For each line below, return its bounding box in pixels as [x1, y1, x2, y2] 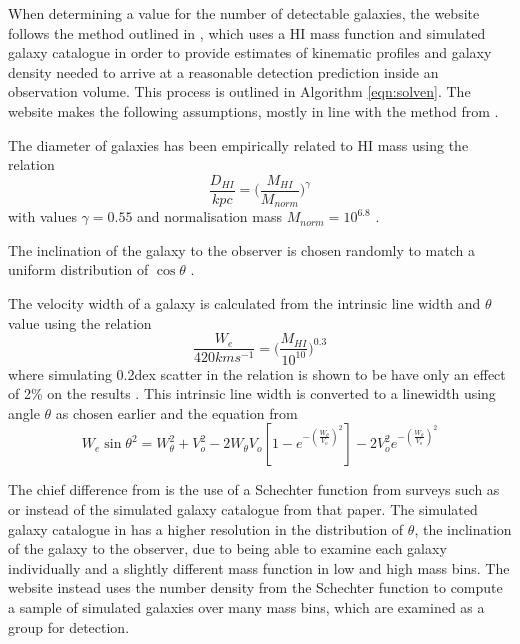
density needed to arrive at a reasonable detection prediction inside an [8, 61, 439, 82]
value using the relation [8, 312, 152, 333]
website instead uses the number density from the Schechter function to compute [8, 577, 503, 598]
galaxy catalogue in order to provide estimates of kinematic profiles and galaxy [8, 42, 492, 63]
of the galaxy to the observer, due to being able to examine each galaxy [8, 538, 447, 559]
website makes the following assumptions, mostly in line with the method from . [8, 100, 499, 121]
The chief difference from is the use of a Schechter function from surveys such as [8, 479, 500, 500]
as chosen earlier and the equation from [55, 402, 298, 423]
